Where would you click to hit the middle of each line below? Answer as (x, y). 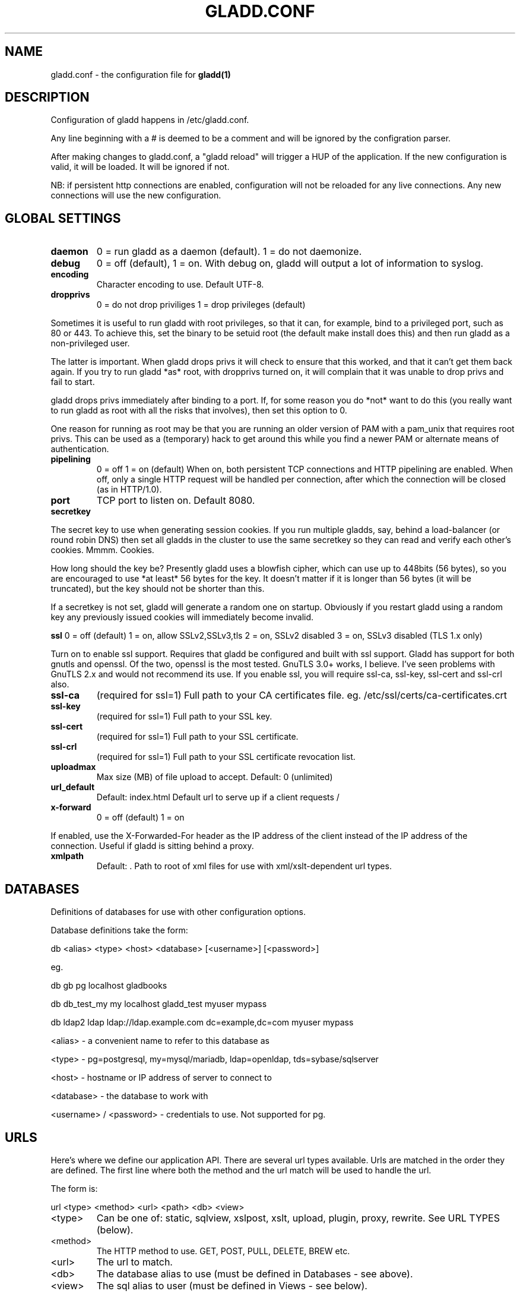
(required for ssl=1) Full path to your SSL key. (184, 717)
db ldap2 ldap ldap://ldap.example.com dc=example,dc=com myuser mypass (202, 1022)
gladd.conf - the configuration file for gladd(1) (141, 74)
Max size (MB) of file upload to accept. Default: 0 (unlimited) (215, 777)
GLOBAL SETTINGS (63, 218)
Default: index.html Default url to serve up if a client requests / (218, 797)
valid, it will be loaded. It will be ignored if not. (140, 167)
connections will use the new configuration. (136, 195)
